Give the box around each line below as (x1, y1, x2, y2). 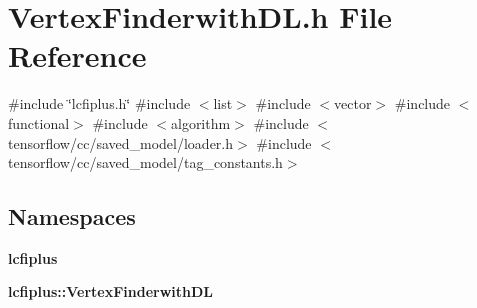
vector (334, 93, 372, 114)
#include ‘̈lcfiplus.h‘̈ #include (8, 93, 191, 114)
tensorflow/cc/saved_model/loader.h (8, 132, 234, 153)
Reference (8, 35, 147, 76)
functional (8, 112, 70, 133)
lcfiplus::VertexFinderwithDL (8, 281, 214, 302)
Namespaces (8, 201, 136, 232)
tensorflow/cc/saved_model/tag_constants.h (8, 152, 283, 173)
